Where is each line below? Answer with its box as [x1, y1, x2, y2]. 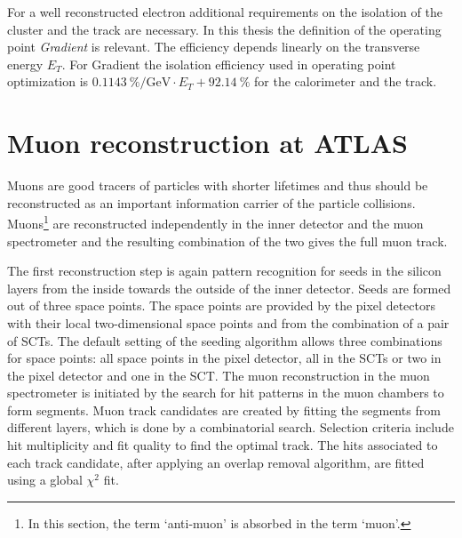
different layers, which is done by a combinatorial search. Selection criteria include [7, 418, 454, 437]
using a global [7, 470, 83, 489]
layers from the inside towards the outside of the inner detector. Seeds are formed [7, 278, 451, 297]
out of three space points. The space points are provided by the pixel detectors [7, 296, 435, 315]
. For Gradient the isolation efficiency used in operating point [61, 54, 396, 73]
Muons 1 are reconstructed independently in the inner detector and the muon [7, 212, 424, 232]
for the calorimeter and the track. [254, 72, 437, 91]
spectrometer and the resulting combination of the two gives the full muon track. [7, 231, 448, 250]
